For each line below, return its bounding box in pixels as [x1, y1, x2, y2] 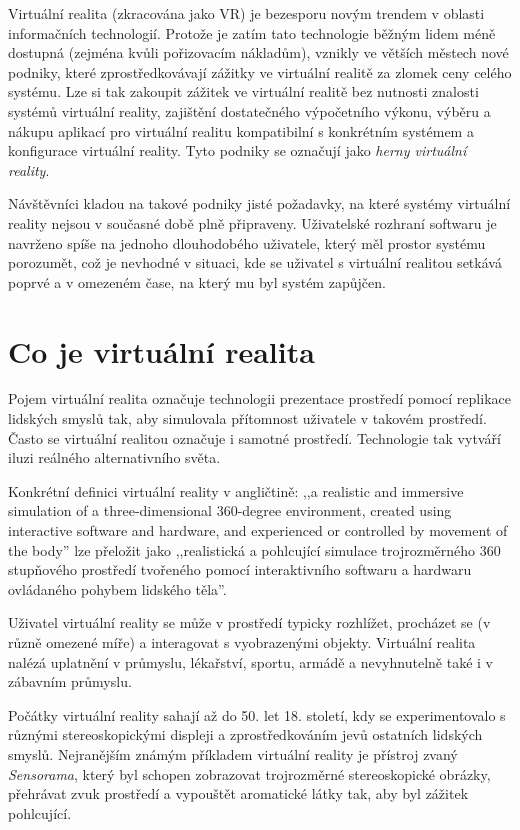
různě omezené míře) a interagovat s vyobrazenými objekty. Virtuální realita [8, 631, 476, 652]
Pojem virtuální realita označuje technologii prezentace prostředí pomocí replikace [8, 388, 511, 409]
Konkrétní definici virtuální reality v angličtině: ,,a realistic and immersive [8, 480, 464, 501]
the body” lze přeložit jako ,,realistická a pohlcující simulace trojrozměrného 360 [8, 539, 501, 560]
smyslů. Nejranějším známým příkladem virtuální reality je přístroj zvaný [8, 743, 458, 764]
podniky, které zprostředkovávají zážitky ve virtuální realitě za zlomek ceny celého [8, 61, 512, 82]
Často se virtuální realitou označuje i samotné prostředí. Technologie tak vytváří [8, 427, 501, 448]
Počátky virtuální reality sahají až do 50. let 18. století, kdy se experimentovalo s [8, 704, 506, 725]
